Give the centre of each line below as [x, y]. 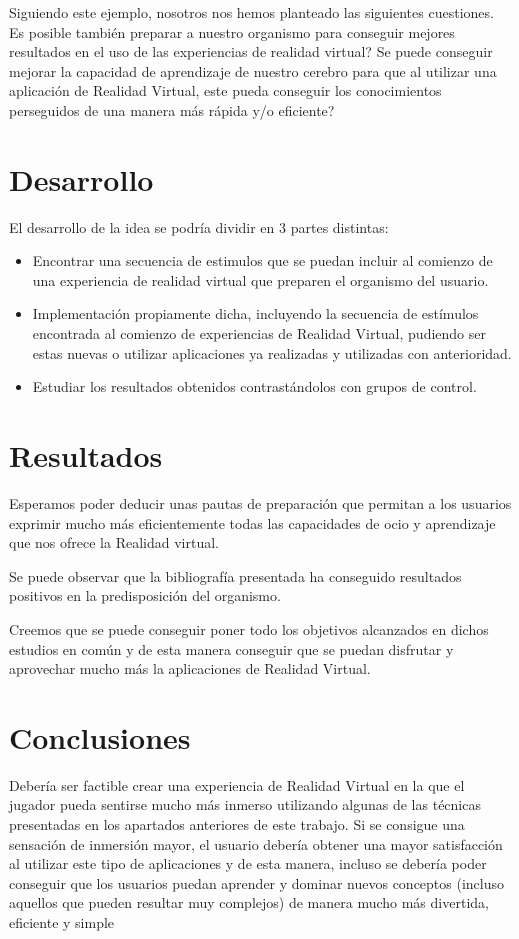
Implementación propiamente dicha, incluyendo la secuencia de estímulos [255, 313]
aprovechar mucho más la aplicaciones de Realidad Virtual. [190, 668]
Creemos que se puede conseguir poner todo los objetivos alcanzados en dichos [249, 628]
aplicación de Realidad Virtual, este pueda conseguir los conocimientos [225, 90]
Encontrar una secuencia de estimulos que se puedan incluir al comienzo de [262, 260]
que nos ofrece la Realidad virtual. [114, 542]
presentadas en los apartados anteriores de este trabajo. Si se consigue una [237, 824]
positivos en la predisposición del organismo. [145, 595]
